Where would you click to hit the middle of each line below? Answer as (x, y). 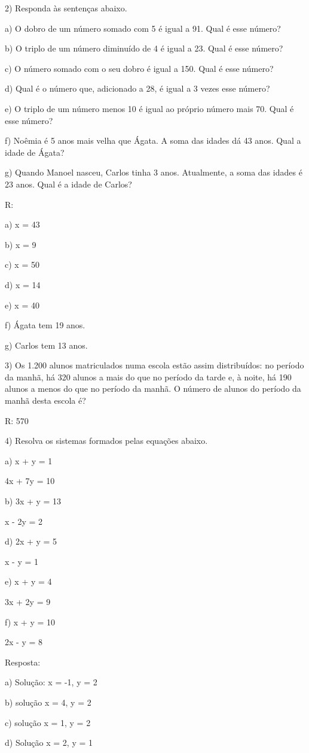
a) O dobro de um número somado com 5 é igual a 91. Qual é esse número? (143, 28)
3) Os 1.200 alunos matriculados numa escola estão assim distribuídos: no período (154, 365)
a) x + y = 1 (29, 460)
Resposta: (23, 662)
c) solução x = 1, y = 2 (48, 722)
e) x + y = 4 (28, 581)
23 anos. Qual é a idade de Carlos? (68, 184)
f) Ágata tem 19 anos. (45, 325)
